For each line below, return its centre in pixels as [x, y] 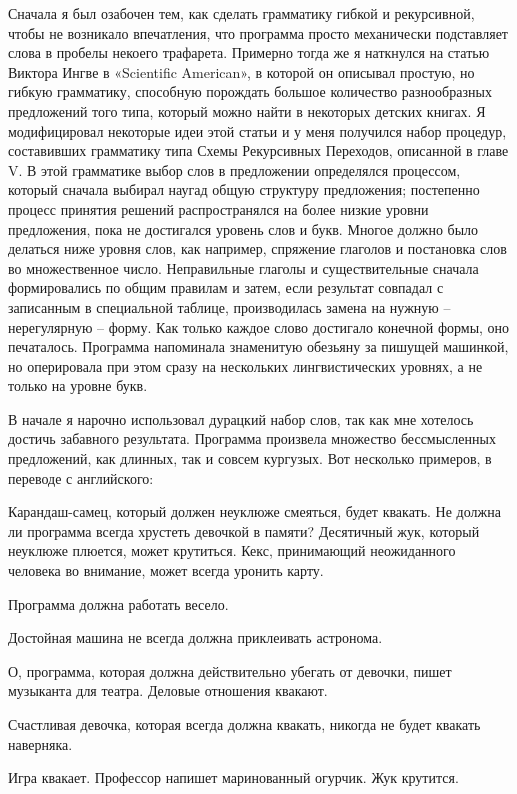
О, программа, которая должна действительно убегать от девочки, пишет [230, 670]
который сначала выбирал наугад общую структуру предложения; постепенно [244, 189]
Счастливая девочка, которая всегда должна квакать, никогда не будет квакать [244, 724]
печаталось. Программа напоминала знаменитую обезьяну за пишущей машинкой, [258, 346]
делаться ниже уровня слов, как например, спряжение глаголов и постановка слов [257, 248]
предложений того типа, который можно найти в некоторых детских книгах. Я [247, 110]
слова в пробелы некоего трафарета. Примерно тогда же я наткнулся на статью [249, 52]
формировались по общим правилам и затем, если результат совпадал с [226, 287]
